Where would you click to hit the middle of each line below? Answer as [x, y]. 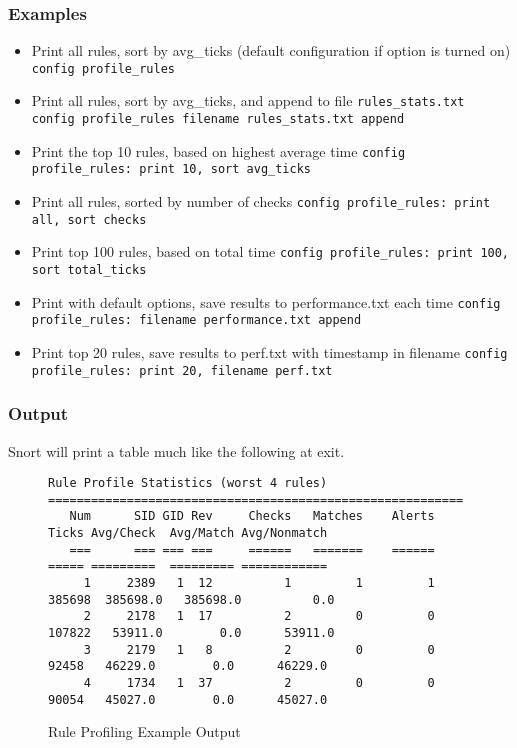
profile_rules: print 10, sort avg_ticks [171, 169]
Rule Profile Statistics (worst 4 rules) [188, 483]
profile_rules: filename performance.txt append [196, 320]
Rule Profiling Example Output [144, 731]
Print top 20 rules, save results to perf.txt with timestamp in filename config [269, 352]
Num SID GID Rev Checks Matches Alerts [252, 516]
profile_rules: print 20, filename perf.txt [182, 370]
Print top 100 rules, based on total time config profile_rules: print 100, [270, 251]
